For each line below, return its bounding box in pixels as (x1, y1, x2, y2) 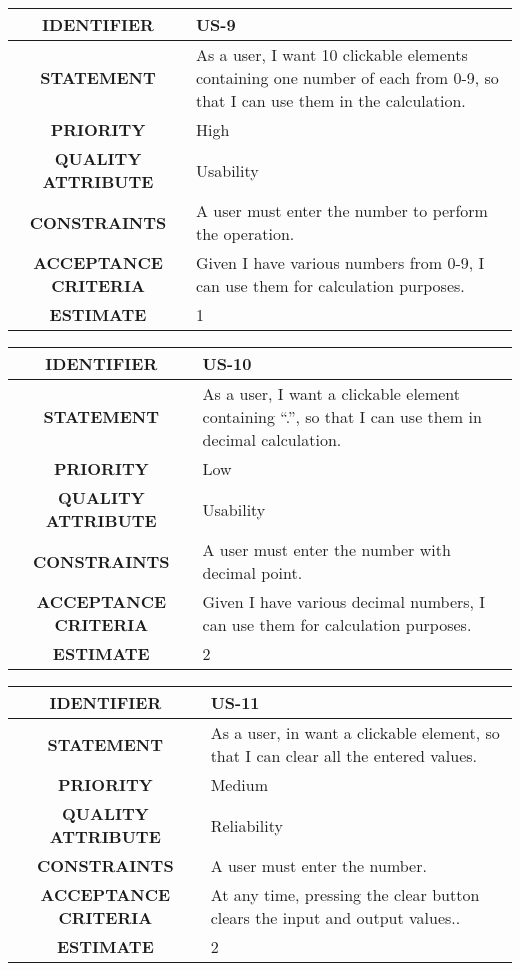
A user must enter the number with (202, 538, 451, 561)
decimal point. (202, 561, 303, 584)
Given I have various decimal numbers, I (202, 590, 486, 613)
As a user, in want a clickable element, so (210, 721, 500, 744)
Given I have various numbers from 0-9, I (195, 251, 485, 274)
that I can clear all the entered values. (210, 744, 478, 767)
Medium (210, 773, 268, 796)
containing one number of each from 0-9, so (195, 66, 499, 89)
